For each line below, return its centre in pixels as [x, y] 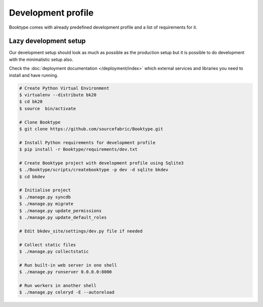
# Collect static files [48, 245]
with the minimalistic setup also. [41, 59]
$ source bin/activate [48, 108]
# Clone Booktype [40, 122]
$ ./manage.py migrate [46, 204]
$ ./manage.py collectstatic [54, 251]
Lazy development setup [47, 41]
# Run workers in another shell [58, 285]
